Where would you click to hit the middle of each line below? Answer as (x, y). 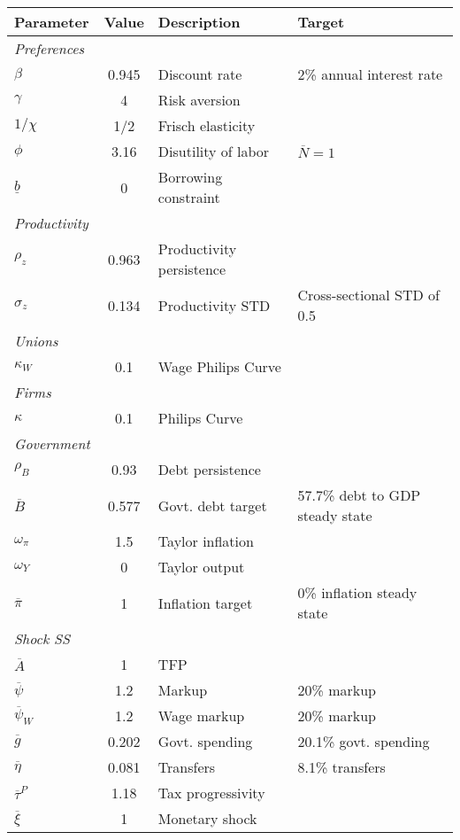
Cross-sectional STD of (368, 295)
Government (52, 443)
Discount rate (200, 74)
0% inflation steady (357, 592)
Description (199, 22)
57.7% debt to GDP (359, 495)
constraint (189, 197)
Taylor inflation (206, 541)
